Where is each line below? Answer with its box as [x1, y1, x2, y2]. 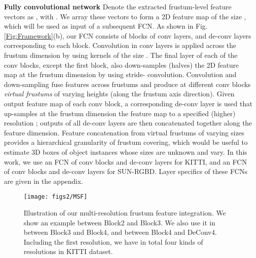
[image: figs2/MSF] [24, 193, 87, 201]
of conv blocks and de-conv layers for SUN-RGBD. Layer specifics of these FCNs [4, 166, 248, 176]
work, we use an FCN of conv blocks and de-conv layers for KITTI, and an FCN [4, 156, 247, 167]
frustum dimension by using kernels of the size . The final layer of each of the [4, 49, 238, 60]
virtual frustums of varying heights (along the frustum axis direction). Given [4, 88, 235, 99]
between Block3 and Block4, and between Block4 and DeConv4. [24, 227, 217, 237]
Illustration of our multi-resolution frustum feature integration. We [24, 207, 226, 217]
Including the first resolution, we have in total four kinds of [24, 236, 203, 247]
